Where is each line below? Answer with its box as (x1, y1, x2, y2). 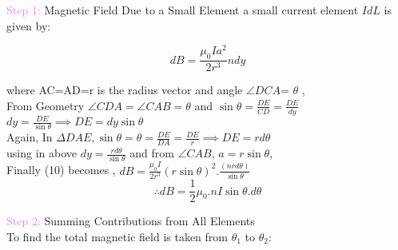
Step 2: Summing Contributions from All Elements (6, 212, 255, 229)
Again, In (6, 129, 53, 145)
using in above (6, 145, 77, 161)
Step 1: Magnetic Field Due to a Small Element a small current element (6, 2, 359, 18)
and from (129, 145, 174, 161)
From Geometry (6, 97, 85, 113)
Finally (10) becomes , (6, 161, 116, 178)
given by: (6, 17, 51, 34)
